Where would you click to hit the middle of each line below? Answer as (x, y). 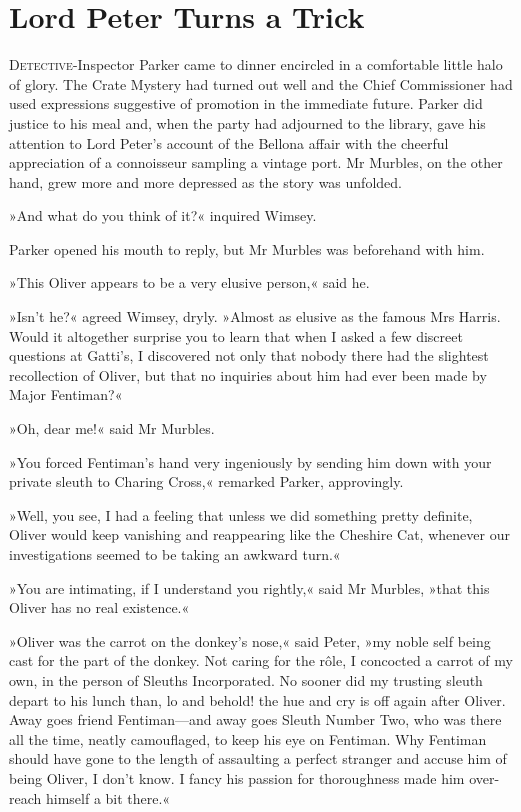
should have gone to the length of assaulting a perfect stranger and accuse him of (258, 758)
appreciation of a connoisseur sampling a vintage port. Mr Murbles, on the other (256, 162)
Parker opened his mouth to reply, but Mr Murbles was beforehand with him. (247, 248)
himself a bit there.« (108, 797)
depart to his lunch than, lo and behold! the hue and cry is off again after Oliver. (257, 699)
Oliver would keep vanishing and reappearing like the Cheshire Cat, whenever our (259, 534)
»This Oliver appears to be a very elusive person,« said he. (189, 282)
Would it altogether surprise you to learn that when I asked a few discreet (236, 335)
